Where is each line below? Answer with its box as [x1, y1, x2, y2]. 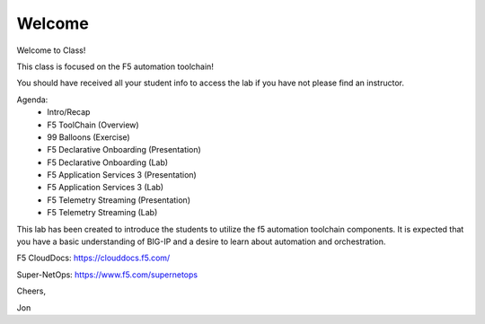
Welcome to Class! [16, 45, 86, 56]
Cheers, [16, 285, 47, 296]
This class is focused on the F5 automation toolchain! [16, 61, 215, 72]
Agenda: [16, 94, 48, 105]
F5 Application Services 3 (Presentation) [47, 170, 197, 180]
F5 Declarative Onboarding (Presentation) [47, 144, 201, 155]
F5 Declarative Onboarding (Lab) [47, 157, 169, 168]
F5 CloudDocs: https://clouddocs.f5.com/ [16, 252, 171, 264]
